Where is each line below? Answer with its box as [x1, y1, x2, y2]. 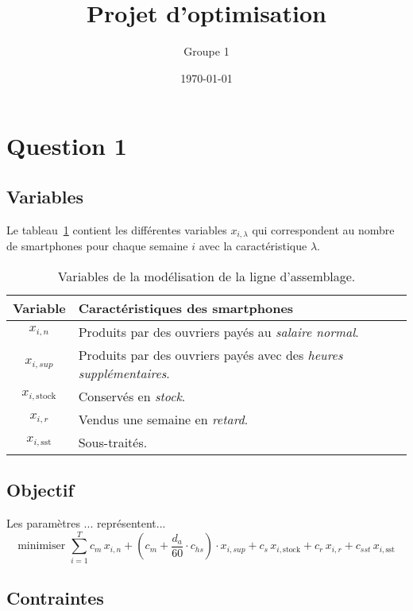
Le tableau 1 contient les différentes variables [6, 221, 227, 238]
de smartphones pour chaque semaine [6, 238, 188, 254]
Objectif [6, 478, 74, 502]
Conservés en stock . [78, 386, 186, 405]
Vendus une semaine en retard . [78, 409, 249, 428]
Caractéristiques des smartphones [78, 298, 294, 317]
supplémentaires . [78, 363, 170, 382]
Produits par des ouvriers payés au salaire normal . [78, 322, 359, 341]
